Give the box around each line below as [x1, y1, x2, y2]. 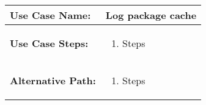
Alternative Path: [10, 73, 96, 87]
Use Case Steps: [10, 36, 89, 50]
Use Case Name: [10, 8, 91, 22]
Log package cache [105, 8, 197, 22]
